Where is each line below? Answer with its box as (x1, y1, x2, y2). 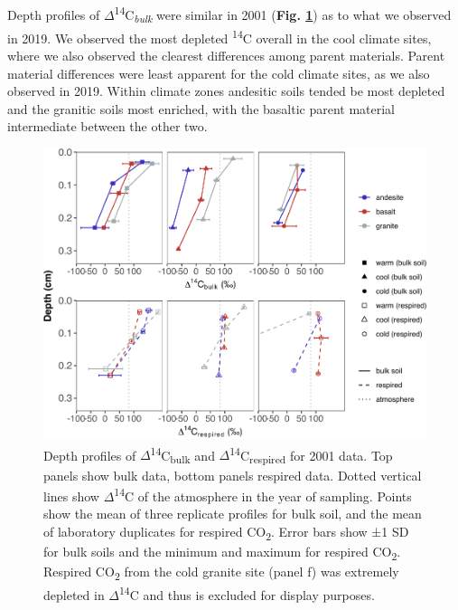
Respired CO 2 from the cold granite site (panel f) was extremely (43, 562, 399, 584)
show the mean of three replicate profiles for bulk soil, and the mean (43, 504, 422, 523)
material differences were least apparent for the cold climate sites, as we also (7, 63, 430, 82)
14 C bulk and (150, 443, 215, 467)
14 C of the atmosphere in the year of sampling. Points (114, 484, 412, 505)
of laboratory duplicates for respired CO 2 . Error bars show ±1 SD (43, 521, 409, 543)
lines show (43, 486, 99, 505)
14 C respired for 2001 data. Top (229, 443, 393, 467)
